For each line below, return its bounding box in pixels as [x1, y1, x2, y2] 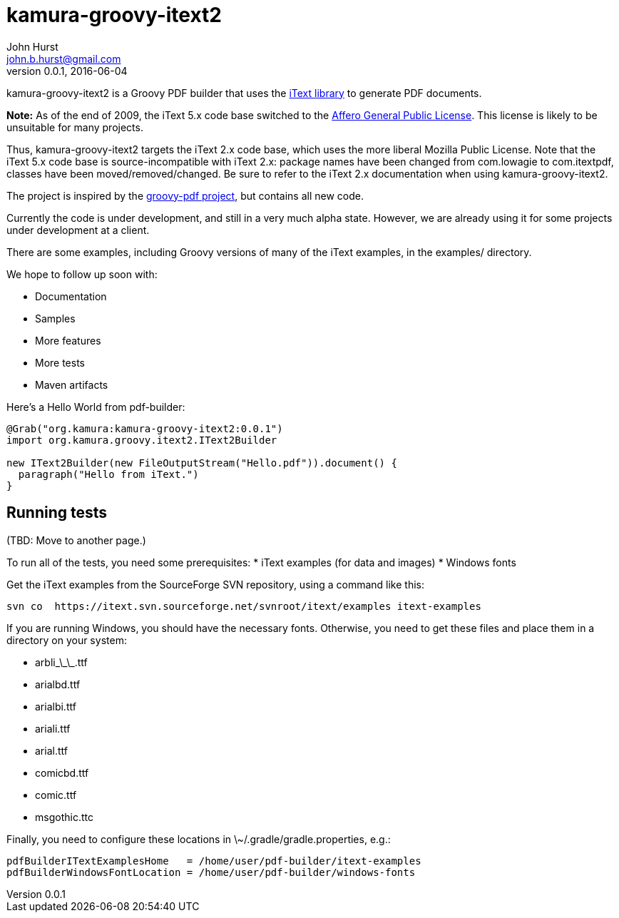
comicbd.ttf [35, 766, 89, 779]
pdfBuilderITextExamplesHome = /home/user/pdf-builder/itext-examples [6, 855, 421, 867]
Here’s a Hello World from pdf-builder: [6, 400, 185, 413]
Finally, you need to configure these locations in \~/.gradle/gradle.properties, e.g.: [6, 832, 391, 845]
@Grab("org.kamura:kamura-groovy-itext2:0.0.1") [6, 422, 283, 434]
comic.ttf [35, 788, 77, 801]
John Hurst [6, 40, 58, 53]
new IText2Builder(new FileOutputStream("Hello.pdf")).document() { [6, 457, 397, 469]
